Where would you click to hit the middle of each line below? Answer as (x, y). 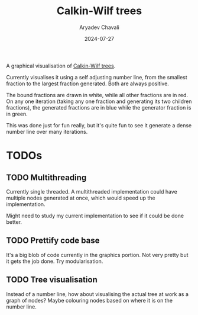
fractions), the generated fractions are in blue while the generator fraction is (99, 107)
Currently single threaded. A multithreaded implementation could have (92, 191)
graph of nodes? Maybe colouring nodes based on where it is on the (90, 300)
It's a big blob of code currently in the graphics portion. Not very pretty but (97, 255)
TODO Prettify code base (53, 241)
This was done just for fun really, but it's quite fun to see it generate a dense (99, 125)
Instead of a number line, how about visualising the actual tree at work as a (98, 294)
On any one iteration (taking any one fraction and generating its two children (99, 101)
